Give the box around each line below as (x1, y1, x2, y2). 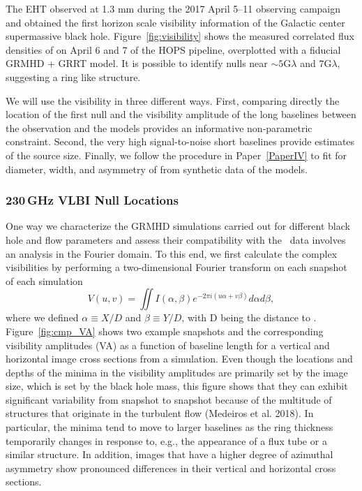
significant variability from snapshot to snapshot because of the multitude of (6, 392, 332, 406)
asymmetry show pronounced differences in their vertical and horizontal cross (6, 460, 336, 475)
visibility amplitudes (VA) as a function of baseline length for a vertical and (6, 337, 330, 352)
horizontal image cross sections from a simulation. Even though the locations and (6, 351, 353, 366)
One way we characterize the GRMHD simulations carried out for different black (6, 219, 350, 233)
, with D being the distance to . (181, 310, 317, 325)
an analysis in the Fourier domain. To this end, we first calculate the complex (6, 246, 338, 261)
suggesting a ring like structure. (6, 69, 141, 84)
